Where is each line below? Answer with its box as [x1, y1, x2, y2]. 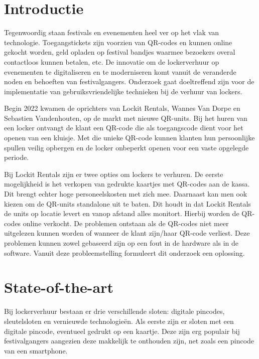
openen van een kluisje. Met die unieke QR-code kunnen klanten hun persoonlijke [4, 132, 255, 143]
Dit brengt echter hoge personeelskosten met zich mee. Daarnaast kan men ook [4, 189, 247, 199]
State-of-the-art [4, 277, 114, 297]
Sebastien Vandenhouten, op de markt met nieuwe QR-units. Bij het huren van [4, 112, 247, 123]
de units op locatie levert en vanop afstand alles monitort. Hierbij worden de [4, 208, 239, 219]
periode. [4, 152, 29, 162]
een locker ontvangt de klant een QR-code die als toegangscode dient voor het [4, 122, 243, 133]
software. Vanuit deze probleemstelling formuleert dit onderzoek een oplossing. [4, 247, 245, 258]
